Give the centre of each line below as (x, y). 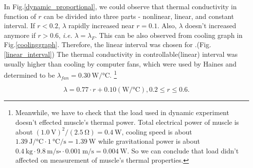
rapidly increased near (101, 25)
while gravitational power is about (149, 141)
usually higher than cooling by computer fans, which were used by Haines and (120, 63)
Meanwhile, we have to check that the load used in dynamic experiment (122, 112)
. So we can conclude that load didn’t (183, 150)
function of (20, 16)
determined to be (29, 75)
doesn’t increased (211, 25)
